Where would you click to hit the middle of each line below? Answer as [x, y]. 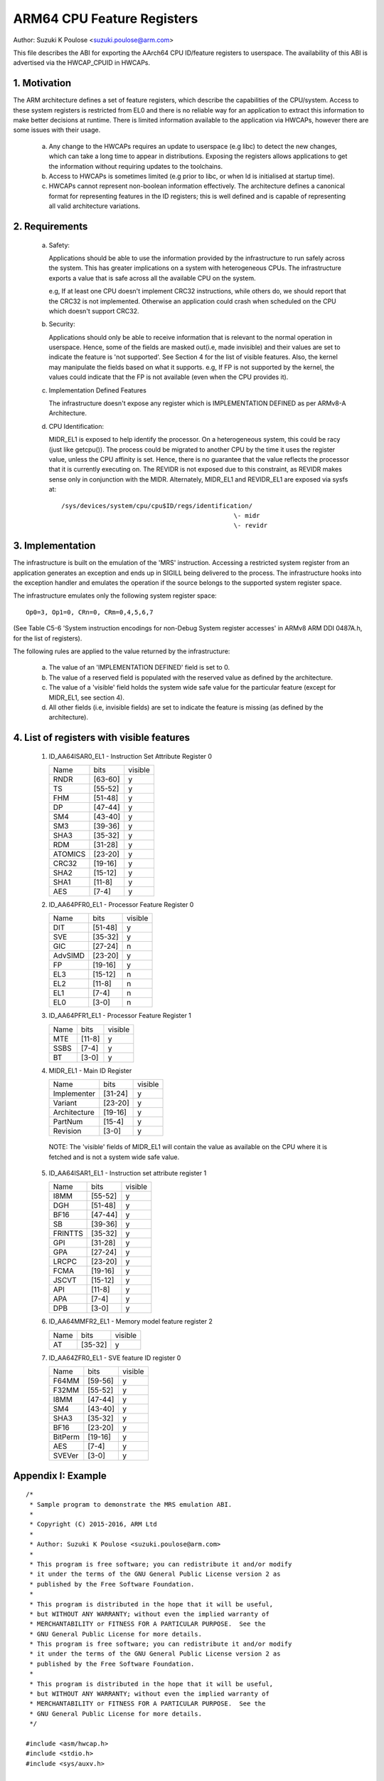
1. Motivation [42, 83]
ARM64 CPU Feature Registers [106, 19]
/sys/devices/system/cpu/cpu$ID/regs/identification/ [157, 505]
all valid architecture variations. [95, 206]
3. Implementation [54, 546]
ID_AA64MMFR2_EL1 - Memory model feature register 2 [130, 1322]
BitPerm [66, 1437]
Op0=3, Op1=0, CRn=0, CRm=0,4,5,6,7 [90, 612]
